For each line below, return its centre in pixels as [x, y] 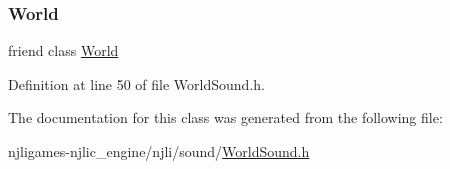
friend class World [63, 50]
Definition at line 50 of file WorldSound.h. [136, 83]
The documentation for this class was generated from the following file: [225, 117]
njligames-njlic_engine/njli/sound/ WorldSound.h [159, 151]
